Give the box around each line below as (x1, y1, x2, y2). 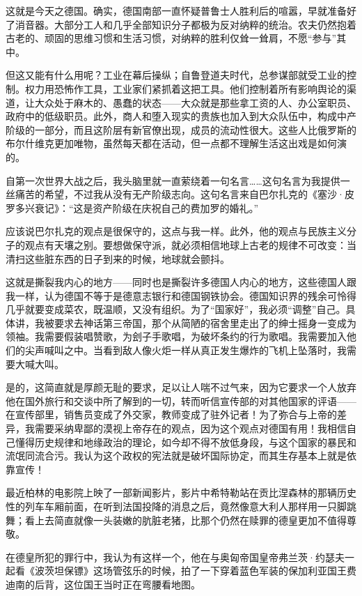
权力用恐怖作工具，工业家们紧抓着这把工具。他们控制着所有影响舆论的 (24, 81, 347, 95)
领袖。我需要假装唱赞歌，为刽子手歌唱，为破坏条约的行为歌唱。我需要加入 (6, 329, 347, 344)
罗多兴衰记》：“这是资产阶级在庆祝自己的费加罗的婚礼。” (6, 200, 259, 215)
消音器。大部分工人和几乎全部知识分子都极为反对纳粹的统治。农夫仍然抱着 (15, 17, 356, 31)
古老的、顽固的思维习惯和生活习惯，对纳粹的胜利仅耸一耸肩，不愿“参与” (6, 31, 337, 45)
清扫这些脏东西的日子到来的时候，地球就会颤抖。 (6, 251, 230, 266)
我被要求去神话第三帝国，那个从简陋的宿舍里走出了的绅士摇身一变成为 (34, 315, 356, 330)
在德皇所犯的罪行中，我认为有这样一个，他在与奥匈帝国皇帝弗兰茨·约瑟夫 (6, 549, 345, 564)
